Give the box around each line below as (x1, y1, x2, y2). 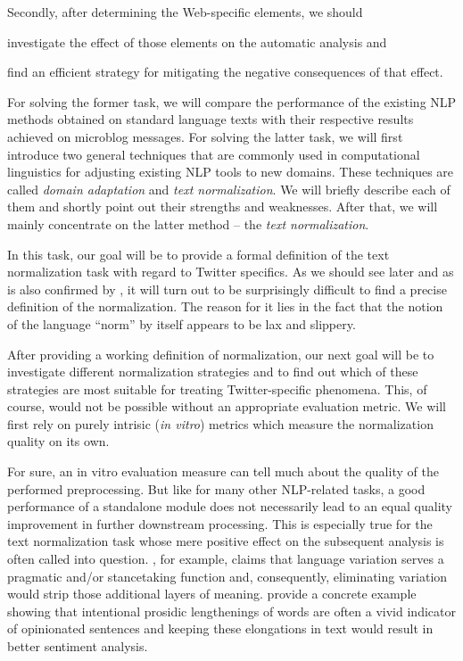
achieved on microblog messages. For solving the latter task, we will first (7, 127, 403, 145)
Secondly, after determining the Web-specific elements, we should (7, 3, 363, 21)
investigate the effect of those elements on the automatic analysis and (7, 32, 387, 51)
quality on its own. (7, 432, 110, 450)
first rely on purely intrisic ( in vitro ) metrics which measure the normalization (7, 414, 434, 433)
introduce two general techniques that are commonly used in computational (7, 145, 420, 163)
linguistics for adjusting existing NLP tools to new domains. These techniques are (7, 162, 454, 181)
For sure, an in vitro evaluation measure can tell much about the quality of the (7, 462, 439, 481)
